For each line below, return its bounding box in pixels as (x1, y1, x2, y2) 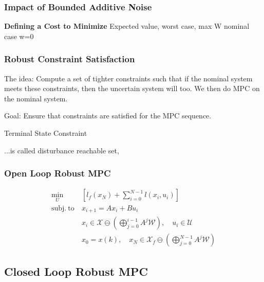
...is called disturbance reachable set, (4, 145, 119, 155)
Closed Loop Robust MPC (4, 263, 148, 279)
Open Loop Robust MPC (4, 167, 111, 180)
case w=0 (4, 30, 34, 41)
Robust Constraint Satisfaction (4, 52, 135, 65)
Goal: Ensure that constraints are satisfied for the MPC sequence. (4, 110, 212, 121)
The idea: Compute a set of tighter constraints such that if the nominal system (4, 73, 253, 83)
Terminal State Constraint (4, 128, 87, 138)
